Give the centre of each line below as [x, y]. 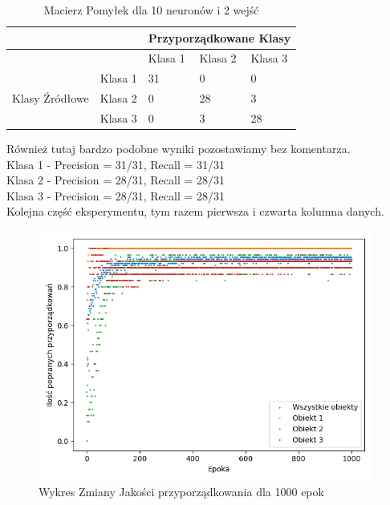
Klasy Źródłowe [51, 98]
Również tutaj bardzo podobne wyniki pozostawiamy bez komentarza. [179, 149]
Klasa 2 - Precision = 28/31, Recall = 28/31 [116, 180]
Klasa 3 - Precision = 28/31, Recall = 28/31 [116, 195]
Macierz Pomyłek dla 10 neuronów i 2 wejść [151, 10]
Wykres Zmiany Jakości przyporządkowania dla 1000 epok [181, 492]
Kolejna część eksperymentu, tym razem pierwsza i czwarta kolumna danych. [195, 211]
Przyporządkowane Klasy [219, 37]
